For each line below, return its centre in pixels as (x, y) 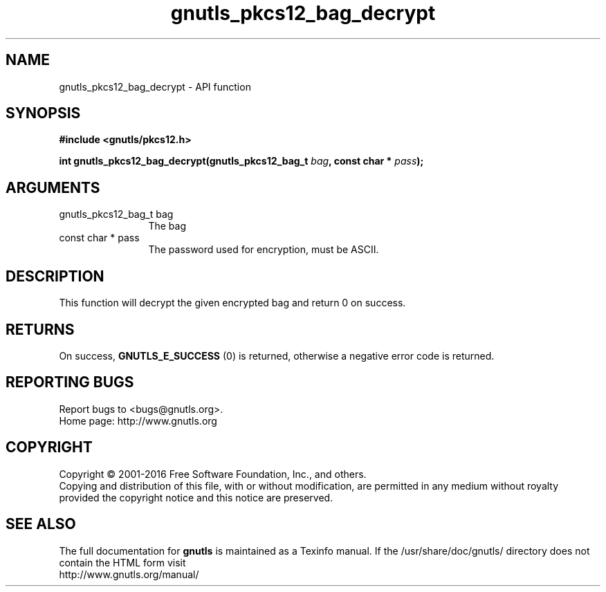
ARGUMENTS (53, 187)
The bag (167, 226)
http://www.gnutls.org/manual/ (129, 574)
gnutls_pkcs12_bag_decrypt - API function (155, 86)
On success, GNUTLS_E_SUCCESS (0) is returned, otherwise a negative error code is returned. (277, 355)
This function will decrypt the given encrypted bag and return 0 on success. (232, 303)
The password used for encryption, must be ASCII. (264, 250)
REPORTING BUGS (70, 382)
